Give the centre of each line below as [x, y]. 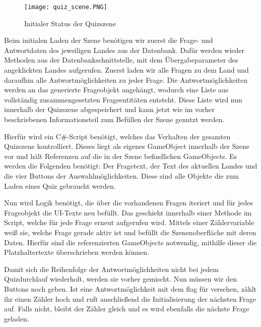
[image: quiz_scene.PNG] [66, 7]
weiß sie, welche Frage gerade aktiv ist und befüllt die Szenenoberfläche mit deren [130, 232]
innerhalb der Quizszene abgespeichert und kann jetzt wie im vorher [110, 109]
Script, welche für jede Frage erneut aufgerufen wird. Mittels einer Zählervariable [129, 222]
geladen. [17, 318]
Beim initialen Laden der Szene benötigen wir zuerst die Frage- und [109, 40]
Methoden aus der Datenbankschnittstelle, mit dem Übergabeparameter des [121, 60]
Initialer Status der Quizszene [70, 23]
